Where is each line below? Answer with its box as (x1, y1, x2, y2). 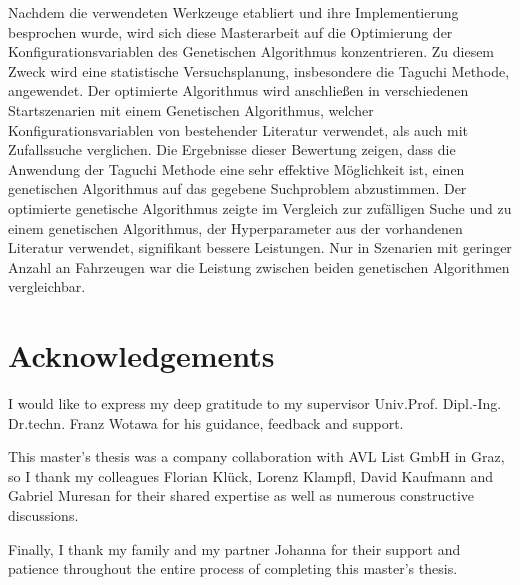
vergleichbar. (8, 276, 86, 297)
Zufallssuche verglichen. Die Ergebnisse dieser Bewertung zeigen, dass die (8, 139, 456, 160)
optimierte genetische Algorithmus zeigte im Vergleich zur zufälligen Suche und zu (8, 197, 512, 218)
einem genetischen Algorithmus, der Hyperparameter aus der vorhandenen (8, 217, 463, 238)
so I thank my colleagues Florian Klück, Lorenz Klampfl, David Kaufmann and (8, 465, 494, 486)
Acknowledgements (8, 335, 275, 376)
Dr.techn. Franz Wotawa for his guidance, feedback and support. (8, 412, 404, 433)
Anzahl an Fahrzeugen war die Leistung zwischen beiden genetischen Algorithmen (8, 256, 510, 277)
